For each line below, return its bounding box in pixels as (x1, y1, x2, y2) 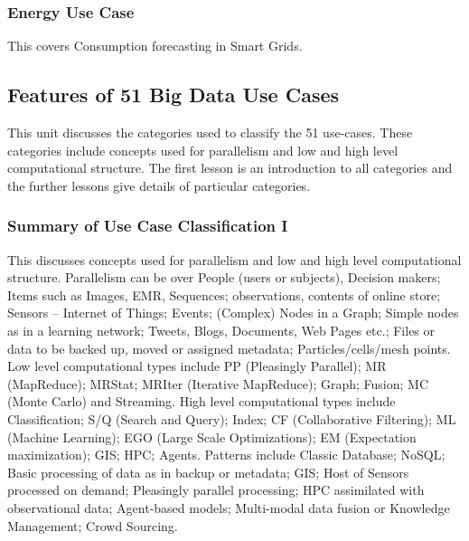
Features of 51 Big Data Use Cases (7, 81, 340, 109)
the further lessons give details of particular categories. (7, 176, 311, 195)
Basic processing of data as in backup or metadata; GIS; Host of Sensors (7, 462, 409, 481)
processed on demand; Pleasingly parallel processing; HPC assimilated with (7, 480, 425, 499)
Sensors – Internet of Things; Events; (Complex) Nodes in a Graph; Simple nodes (7, 303, 459, 322)
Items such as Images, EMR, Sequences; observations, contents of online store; (7, 285, 441, 304)
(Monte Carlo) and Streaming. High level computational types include (7, 392, 396, 411)
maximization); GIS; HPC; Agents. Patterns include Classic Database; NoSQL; (7, 445, 446, 464)
